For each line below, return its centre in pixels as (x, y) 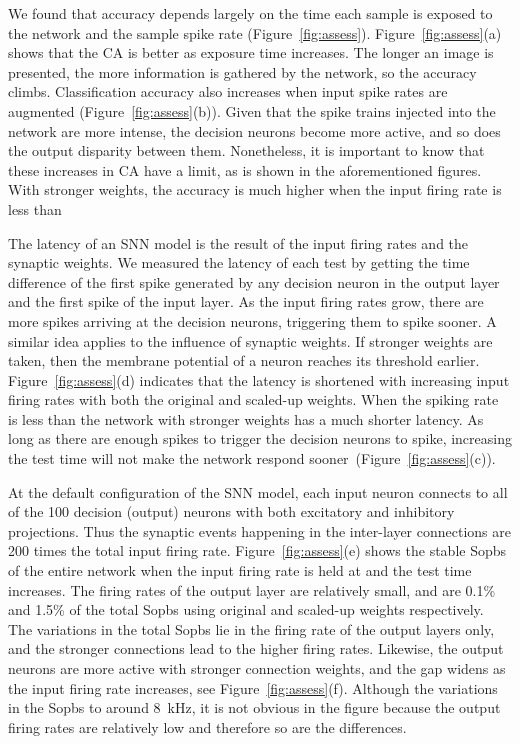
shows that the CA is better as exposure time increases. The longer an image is (251, 52)
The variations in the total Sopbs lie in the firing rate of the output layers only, (251, 628)
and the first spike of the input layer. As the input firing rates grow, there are (246, 301)
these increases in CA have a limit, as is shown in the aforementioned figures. (245, 169)
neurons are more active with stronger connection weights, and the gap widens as (257, 668)
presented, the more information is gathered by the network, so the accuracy (242, 71)
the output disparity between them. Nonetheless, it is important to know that (246, 150)
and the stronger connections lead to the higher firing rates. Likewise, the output (256, 648)
